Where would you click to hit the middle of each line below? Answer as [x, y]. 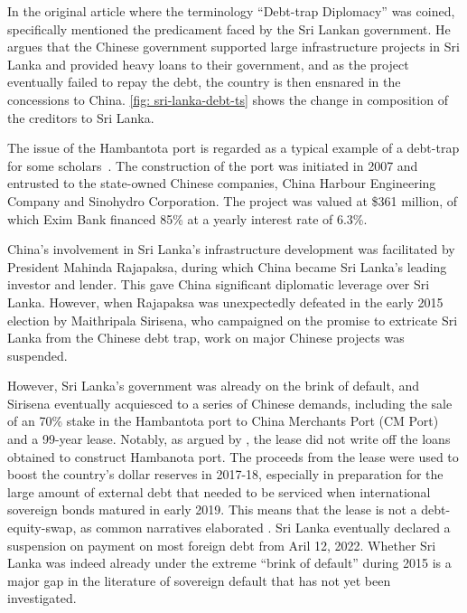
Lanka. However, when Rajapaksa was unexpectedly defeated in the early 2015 [225, 302]
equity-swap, [42, 528]
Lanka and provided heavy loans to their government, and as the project [208, 64]
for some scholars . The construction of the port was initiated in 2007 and [213, 165]
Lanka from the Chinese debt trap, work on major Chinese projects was [206, 338]
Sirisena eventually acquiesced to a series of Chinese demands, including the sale [230, 403]
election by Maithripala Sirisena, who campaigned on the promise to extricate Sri [233, 320]
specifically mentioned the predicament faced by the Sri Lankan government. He [229, 28]
